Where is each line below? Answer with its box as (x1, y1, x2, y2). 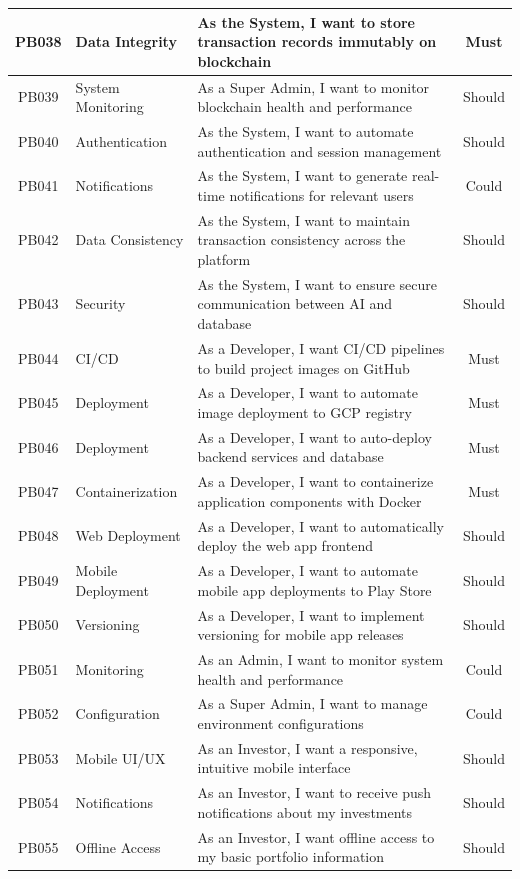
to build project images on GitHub (197, 357, 410, 378)
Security (75, 293, 126, 314)
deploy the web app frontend (197, 535, 373, 556)
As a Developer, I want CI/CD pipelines (197, 337, 445, 358)
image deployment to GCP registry (197, 401, 412, 422)
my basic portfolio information (197, 846, 385, 867)
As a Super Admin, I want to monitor (197, 76, 430, 97)
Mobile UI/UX (75, 747, 166, 768)
